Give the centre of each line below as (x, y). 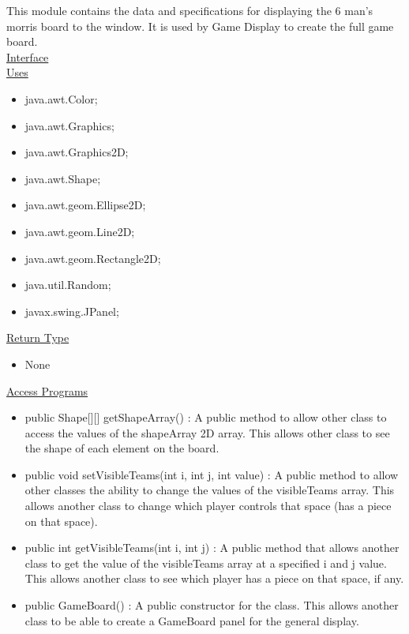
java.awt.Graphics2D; (77, 152)
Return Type (38, 338)
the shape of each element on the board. (122, 448)
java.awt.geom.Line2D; (80, 231)
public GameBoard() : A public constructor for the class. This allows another (212, 605)
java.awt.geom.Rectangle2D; (93, 258)
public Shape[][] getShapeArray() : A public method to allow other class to (206, 417)
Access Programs (47, 390)
